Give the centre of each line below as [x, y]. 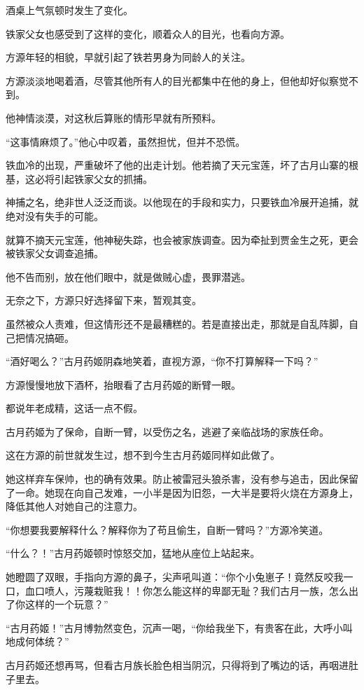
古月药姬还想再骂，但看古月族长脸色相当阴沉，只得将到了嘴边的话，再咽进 [177, 665]
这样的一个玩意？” [66, 604]
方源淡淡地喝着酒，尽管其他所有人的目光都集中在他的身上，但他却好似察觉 [177, 80]
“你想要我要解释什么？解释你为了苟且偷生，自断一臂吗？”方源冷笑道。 [167, 529]
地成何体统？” [37, 641]
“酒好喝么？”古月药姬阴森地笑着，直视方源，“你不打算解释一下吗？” [162, 361]
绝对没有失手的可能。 [55, 215]
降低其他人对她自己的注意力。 [74, 506]
